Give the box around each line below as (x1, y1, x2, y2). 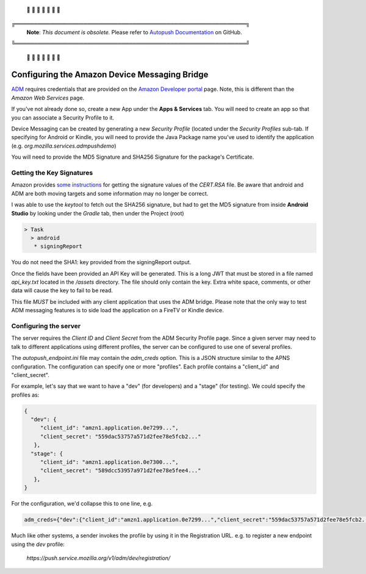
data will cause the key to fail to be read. (11, 287, 113, 294)
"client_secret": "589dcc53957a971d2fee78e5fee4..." (40, 467, 201, 474)
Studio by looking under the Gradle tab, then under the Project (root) (11, 209, 184, 217)
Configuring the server (11, 321, 81, 330)
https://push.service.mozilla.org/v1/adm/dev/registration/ (26, 554, 171, 561)
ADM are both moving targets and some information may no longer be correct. (11, 190, 209, 197)
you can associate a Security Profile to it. (11, 113, 115, 121)
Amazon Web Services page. (11, 94, 85, 101)
